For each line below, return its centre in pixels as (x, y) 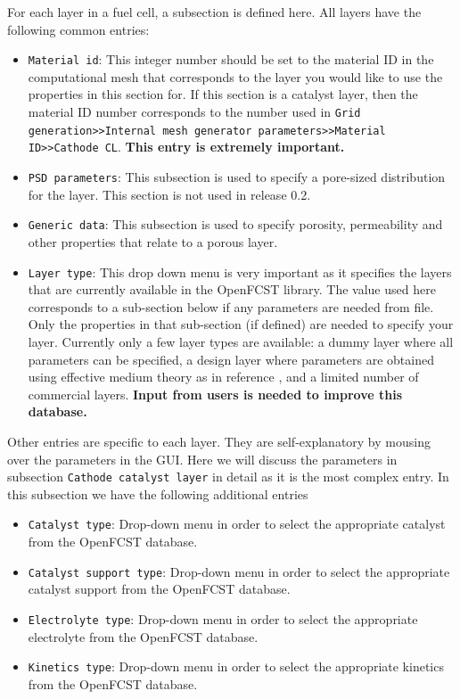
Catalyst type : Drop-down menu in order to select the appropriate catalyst (237, 524)
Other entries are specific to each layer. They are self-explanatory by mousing (219, 441)
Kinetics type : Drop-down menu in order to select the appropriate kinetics (236, 666)
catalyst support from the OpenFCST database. (159, 589)
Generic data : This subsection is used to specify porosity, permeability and (235, 224)
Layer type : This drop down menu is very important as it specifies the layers (240, 271)
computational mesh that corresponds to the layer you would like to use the (235, 76)
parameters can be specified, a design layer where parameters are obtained (231, 359)
